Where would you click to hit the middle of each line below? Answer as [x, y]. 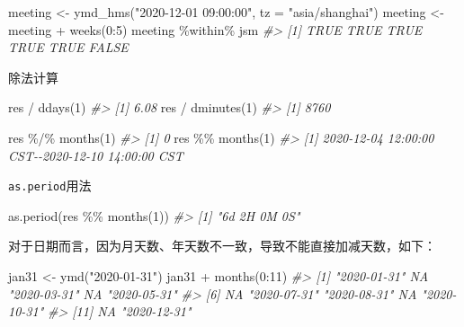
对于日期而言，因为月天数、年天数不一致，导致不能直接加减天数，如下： [222, 246]
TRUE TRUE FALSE [68, 47]
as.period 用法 [50, 186]
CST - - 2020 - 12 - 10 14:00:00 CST [96, 155]
